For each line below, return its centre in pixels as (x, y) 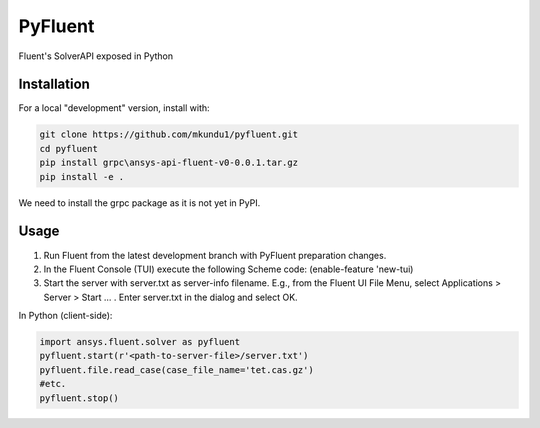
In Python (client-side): (65, 316)
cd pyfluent (69, 148)
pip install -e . (82, 176)
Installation (54, 84)
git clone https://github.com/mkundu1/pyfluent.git (169, 134)
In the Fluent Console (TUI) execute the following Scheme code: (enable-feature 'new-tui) (228, 269)
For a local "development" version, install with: (114, 108)
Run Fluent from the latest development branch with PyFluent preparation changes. (215, 255)
